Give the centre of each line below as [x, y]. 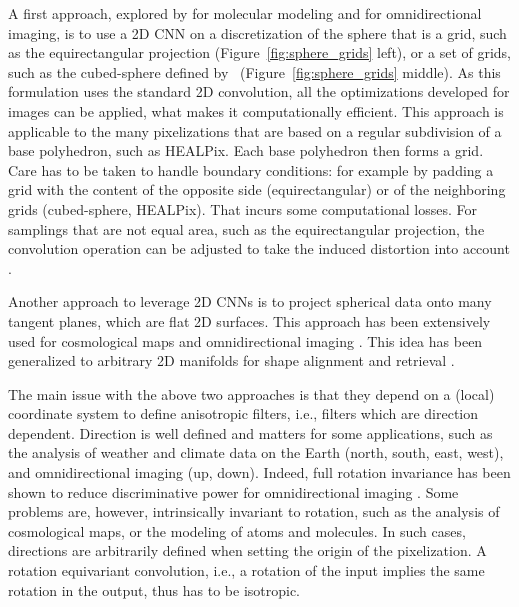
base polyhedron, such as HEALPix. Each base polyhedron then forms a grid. [246, 150]
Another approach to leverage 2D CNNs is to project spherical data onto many [250, 301]
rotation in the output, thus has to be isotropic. [154, 589]
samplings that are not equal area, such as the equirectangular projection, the [246, 228]
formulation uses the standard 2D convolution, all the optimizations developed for [259, 91]
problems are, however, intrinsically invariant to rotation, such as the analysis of [254, 511]
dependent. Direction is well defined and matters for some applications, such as [250, 432]
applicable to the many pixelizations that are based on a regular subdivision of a [255, 130]
